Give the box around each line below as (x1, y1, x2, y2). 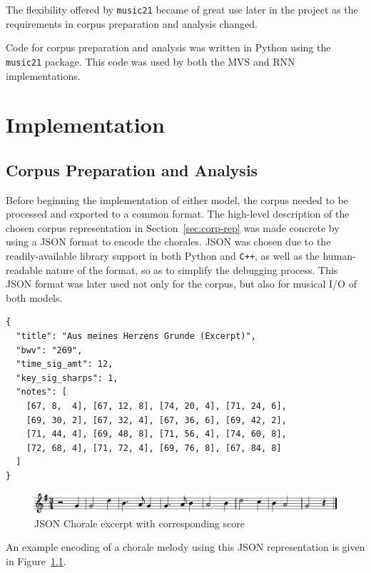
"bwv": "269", (16, 345, 83, 355)
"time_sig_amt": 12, (16, 359, 113, 370)
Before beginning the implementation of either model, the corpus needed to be (6, 192, 348, 207)
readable (6, 262, 43, 277)
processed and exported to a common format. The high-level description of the (6, 206, 350, 221)
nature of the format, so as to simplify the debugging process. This (46, 262, 338, 277)
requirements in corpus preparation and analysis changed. (6, 16, 258, 31)
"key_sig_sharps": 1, (16, 372, 118, 383)
